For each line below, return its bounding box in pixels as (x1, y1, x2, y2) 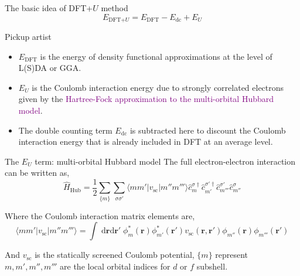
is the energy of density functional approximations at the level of (40, 50, 272, 62)
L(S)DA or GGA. (18, 62, 81, 74)
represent (215, 248, 248, 261)
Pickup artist (5, 30, 52, 43)
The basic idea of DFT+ (5, 2, 93, 13)
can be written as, (5, 166, 70, 179)
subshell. (196, 260, 228, 272)
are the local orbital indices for (60, 260, 171, 272)
